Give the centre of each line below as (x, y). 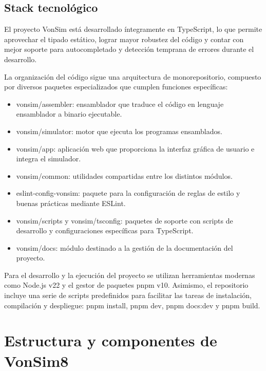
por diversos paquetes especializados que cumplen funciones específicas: (116, 87)
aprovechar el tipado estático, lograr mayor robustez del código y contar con (124, 39)
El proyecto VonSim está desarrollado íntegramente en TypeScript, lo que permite (133, 29)
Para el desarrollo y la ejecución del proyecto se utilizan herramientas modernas (130, 275)
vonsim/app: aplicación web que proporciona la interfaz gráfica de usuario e (135, 148)
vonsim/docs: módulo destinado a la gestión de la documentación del (125, 247)
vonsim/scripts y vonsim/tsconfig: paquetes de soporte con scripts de (125, 220)
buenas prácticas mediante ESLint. (71, 203)
